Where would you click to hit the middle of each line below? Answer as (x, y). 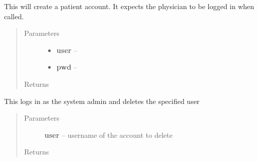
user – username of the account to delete (108, 135)
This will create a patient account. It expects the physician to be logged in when (129, 6)
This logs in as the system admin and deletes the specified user (102, 101)
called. (14, 16)
